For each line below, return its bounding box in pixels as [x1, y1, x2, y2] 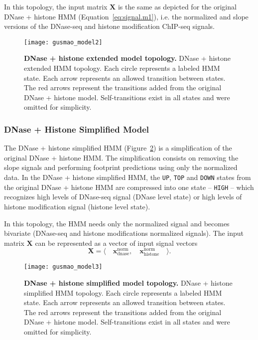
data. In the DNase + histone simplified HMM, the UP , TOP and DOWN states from [4, 172, 251, 182]
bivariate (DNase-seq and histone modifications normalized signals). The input [4, 228, 244, 238]
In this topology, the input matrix [4, 1, 108, 11]
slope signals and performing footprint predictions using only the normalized [4, 162, 238, 172]
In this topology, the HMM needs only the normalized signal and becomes [4, 218, 230, 228]
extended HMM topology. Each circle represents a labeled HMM [24, 63, 220, 73]
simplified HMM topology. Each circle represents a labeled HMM [24, 287, 222, 298]
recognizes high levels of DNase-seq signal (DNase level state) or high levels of [4, 191, 242, 202]
